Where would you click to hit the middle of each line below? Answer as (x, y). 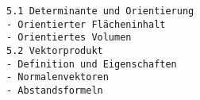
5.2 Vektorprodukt (55, 50)
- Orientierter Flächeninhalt (86, 24)
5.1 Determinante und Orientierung (100, 11)
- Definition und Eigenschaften (92, 64)
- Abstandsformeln (55, 90)
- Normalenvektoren (58, 77)
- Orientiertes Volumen (69, 38)
